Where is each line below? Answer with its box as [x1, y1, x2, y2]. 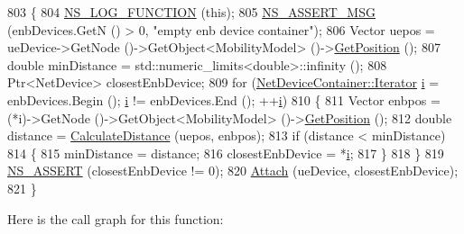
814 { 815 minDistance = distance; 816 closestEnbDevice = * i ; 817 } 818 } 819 [7, 143, 444, 162]
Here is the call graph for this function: [7, 209, 224, 228]
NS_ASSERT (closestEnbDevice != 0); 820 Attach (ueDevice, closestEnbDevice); [7, 161, 459, 180]
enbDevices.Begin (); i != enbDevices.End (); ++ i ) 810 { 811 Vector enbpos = [7, 90, 441, 109]
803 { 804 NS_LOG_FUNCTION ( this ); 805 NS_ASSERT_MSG [7, 3, 376, 21]
